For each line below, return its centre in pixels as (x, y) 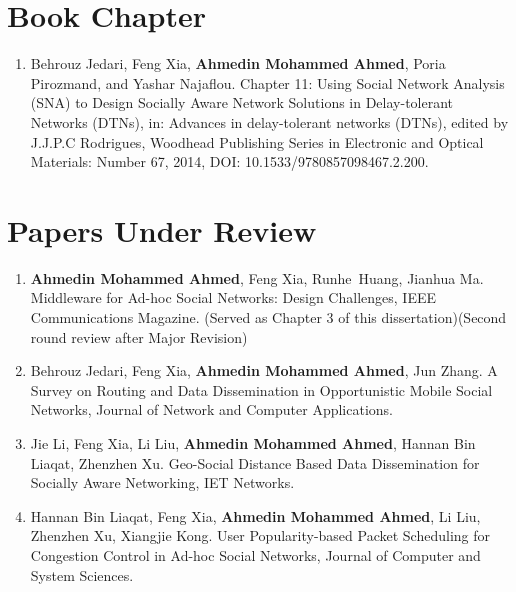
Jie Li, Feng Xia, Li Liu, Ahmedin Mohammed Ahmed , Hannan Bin (253, 442)
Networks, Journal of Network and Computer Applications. (211, 409)
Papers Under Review (162, 229)
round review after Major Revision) (139, 336)
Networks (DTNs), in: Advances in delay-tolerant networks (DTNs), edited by (269, 121)
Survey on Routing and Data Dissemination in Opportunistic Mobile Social (261, 389)
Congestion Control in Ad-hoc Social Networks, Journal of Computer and (255, 554)
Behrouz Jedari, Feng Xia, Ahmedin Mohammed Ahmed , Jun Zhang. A (264, 370)
